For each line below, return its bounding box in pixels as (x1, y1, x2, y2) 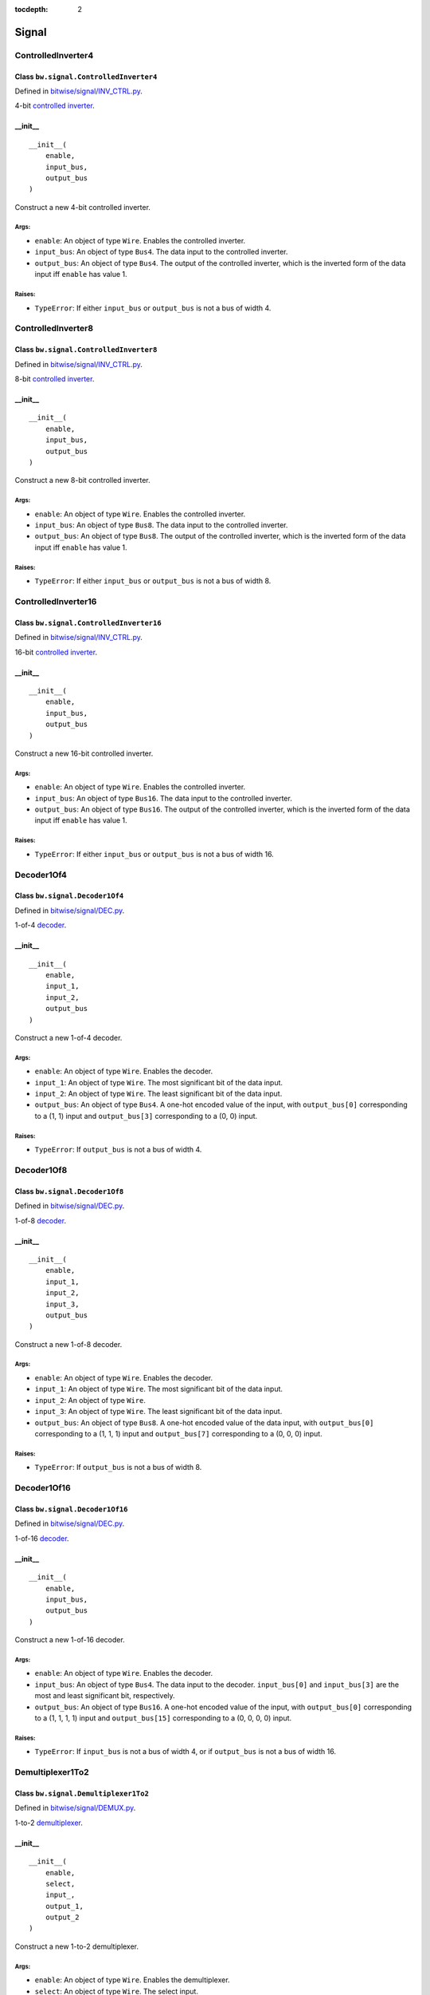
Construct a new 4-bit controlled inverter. (14, 202, 151, 211)
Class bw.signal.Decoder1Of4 (14, 891, 124, 901)
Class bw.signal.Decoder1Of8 (14, 1186, 124, 1196)
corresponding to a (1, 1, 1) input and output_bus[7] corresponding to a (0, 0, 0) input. (34, 1429, 322, 1439)
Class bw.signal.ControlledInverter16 (14, 618, 162, 627)
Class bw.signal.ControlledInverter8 (14, 345, 158, 354)
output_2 (45, 1913, 80, 1922)
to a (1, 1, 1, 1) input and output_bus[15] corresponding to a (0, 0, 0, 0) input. (34, 1713, 292, 1723)
